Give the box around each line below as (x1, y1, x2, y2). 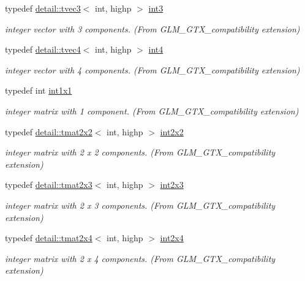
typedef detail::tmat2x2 (5, 125, 92, 138)
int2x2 (160, 125, 184, 138)
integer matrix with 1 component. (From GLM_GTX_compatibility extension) (5, 104, 299, 117)
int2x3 (160, 178, 184, 191)
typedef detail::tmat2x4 (5, 231, 92, 244)
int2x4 (160, 231, 184, 244)
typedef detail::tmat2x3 (5, 178, 92, 191)
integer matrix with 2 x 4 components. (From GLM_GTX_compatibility (5, 252, 276, 264)
